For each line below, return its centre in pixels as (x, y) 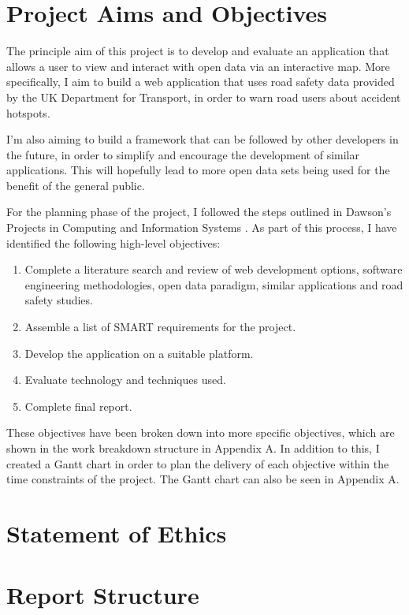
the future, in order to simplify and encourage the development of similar (183, 154)
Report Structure (103, 595)
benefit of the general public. (76, 185)
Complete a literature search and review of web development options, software (214, 269)
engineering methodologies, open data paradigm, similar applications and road (214, 284)
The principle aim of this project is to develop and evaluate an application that (198, 51)
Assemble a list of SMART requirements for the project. (160, 327)
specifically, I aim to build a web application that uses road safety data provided (201, 82)
